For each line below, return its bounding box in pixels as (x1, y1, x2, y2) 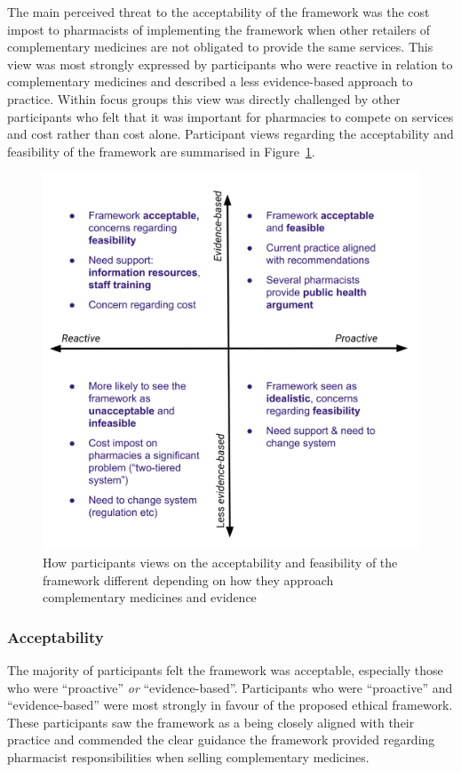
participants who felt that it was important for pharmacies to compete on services (7, 107, 454, 125)
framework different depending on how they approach (43, 570, 334, 589)
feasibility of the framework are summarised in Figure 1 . (7, 141, 315, 160)
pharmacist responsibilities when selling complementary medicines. (7, 747, 370, 766)
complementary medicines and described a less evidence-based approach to (7, 72, 413, 91)
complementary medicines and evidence (43, 588, 257, 607)
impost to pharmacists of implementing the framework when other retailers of (7, 20, 431, 38)
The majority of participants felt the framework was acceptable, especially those (7, 660, 443, 679)
